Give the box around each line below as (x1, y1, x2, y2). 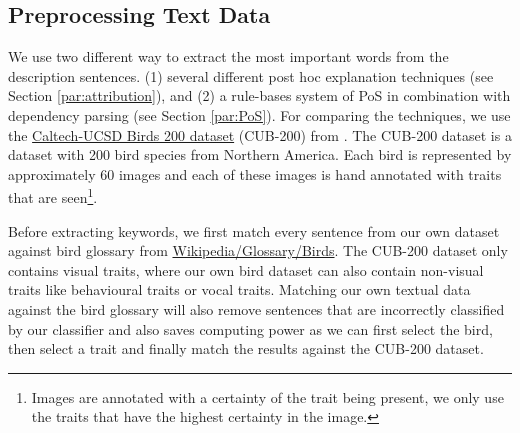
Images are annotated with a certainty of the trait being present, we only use (31, 386, 504, 407)
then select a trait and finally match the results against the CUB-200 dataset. (8, 338, 484, 359)
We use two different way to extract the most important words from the (8, 46, 449, 67)
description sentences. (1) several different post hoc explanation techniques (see (8, 65, 494, 86)
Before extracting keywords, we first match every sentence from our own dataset (8, 220, 500, 241)
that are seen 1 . (8, 184, 98, 208)
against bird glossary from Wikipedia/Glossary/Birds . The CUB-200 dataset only (8, 240, 508, 261)
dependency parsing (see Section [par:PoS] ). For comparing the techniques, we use (8, 104, 511, 125)
